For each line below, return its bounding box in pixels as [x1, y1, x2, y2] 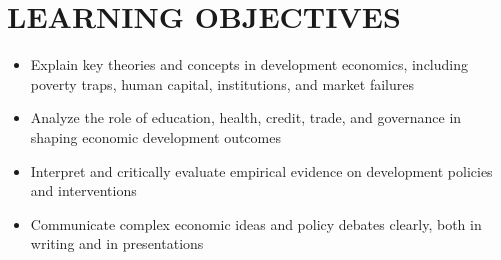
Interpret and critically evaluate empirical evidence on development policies [30, 160, 493, 181]
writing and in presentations [30, 233, 204, 254]
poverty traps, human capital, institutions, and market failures [30, 73, 414, 94]
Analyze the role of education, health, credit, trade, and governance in [30, 107, 462, 128]
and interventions [30, 180, 137, 201]
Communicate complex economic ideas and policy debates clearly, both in [30, 213, 482, 234]
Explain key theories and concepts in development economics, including [30, 54, 468, 75]
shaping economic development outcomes [30, 126, 281, 147]
